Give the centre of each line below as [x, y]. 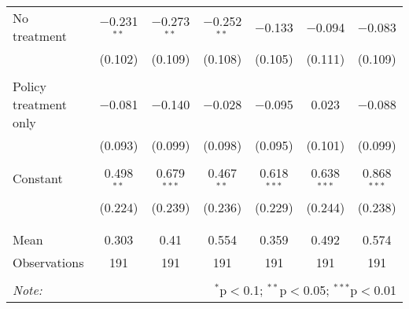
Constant [38, 178]
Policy [29, 86]
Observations [48, 262]
